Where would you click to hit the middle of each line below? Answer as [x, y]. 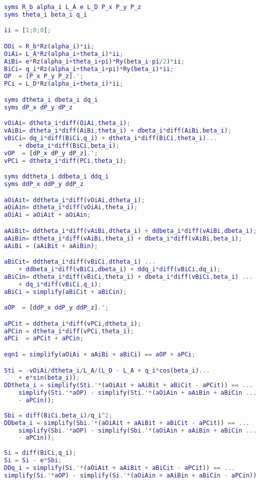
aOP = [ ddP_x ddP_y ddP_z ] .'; [56, 308]
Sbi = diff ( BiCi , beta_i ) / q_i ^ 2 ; [58, 415]
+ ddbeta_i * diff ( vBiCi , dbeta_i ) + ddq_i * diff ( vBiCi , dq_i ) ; [119, 269]
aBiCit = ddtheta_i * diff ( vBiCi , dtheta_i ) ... [80, 262]
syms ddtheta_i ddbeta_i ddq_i [56, 177]
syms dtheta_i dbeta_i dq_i [51, 100]
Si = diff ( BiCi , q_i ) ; [40, 453]
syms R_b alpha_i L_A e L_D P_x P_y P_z [73, 7]
